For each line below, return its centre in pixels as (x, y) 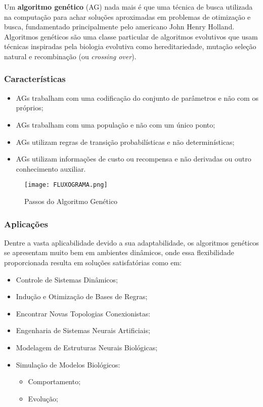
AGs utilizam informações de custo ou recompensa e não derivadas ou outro (134, 159)
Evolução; (43, 398)
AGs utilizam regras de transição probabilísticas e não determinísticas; (125, 141)
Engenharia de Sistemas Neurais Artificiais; (83, 330)
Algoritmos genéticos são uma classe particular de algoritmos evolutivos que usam (131, 36)
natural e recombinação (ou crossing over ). (70, 56)
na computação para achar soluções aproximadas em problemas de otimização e (127, 16)
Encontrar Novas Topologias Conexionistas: (83, 313)
